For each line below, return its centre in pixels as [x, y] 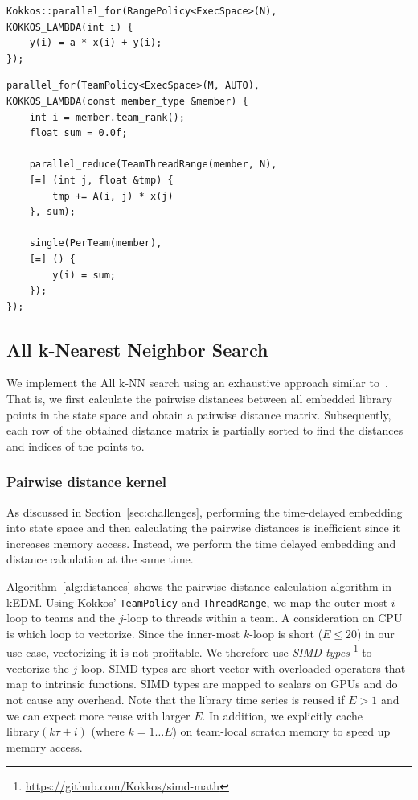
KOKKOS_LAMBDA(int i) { [70, 27]
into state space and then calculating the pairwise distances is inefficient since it [203, 528]
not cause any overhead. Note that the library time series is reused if [176, 699]
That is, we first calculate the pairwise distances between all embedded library [200, 399]
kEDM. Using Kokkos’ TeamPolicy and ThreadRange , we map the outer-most [197, 602]
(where [108, 731]
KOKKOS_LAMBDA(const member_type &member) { [127, 101]
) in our [376, 633]
